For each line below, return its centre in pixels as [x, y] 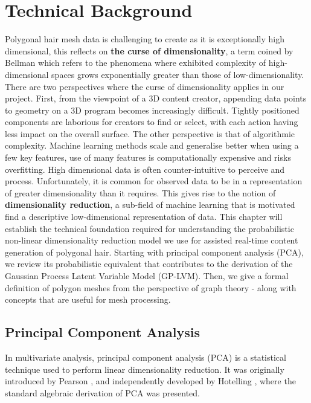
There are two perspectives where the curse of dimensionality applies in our [145, 86]
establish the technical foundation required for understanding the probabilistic [149, 228]
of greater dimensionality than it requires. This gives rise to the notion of [140, 192]
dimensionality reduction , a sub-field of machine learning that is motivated [150, 205]
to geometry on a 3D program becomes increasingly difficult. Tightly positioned [152, 110]
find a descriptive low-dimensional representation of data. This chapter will [144, 217]
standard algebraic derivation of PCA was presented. [102, 392]
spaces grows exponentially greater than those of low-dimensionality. [178, 74]
